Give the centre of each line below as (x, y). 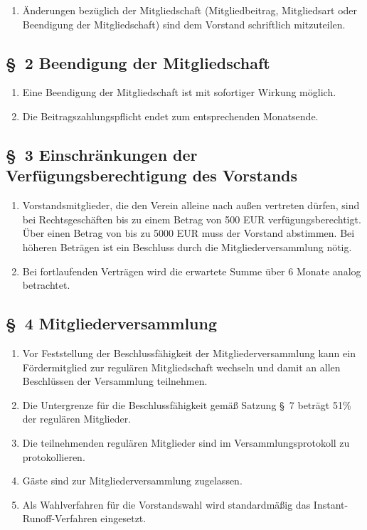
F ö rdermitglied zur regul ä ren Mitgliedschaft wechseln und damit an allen (181, 367)
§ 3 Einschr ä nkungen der (102, 154)
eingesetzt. (123, 518)
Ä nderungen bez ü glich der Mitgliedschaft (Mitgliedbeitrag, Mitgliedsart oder (190, 10)
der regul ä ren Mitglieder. (77, 419)
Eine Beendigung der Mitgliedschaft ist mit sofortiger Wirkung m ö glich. (179, 92)
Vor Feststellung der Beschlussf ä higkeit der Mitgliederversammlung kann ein (189, 353)
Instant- (331, 504)
